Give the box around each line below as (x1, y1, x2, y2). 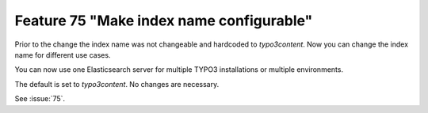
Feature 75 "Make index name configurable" (14, 12, 313, 29)
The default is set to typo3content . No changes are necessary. (14, 79, 220, 89)
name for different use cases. (14, 50, 111, 59)
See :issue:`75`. (14, 94, 66, 104)
